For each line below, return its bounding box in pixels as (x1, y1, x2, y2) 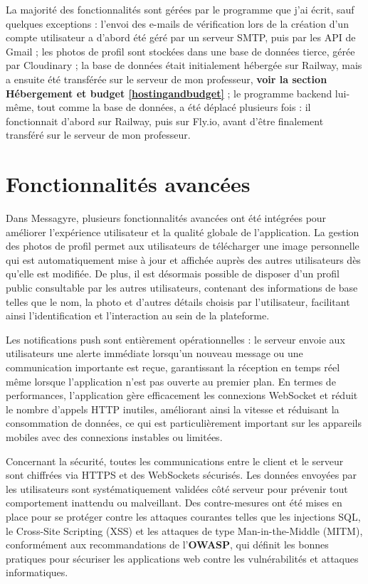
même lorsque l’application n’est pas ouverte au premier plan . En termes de (6, 373, 336, 388)
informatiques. (6, 565, 68, 580)
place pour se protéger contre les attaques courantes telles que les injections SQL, (6, 509, 361, 524)
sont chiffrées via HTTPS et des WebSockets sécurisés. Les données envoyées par (6, 467, 357, 482)
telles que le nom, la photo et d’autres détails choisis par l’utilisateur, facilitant (6, 294, 350, 309)
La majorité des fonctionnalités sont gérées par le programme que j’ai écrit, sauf (6, 2, 354, 16)
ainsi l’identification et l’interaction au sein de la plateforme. (6, 308, 270, 323)
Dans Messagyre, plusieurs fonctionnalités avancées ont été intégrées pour (6, 211, 327, 225)
